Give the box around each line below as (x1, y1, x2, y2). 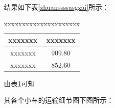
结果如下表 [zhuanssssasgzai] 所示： (4, 2, 109, 12)
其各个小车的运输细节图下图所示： (4, 94, 114, 105)
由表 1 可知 (4, 78, 35, 88)
